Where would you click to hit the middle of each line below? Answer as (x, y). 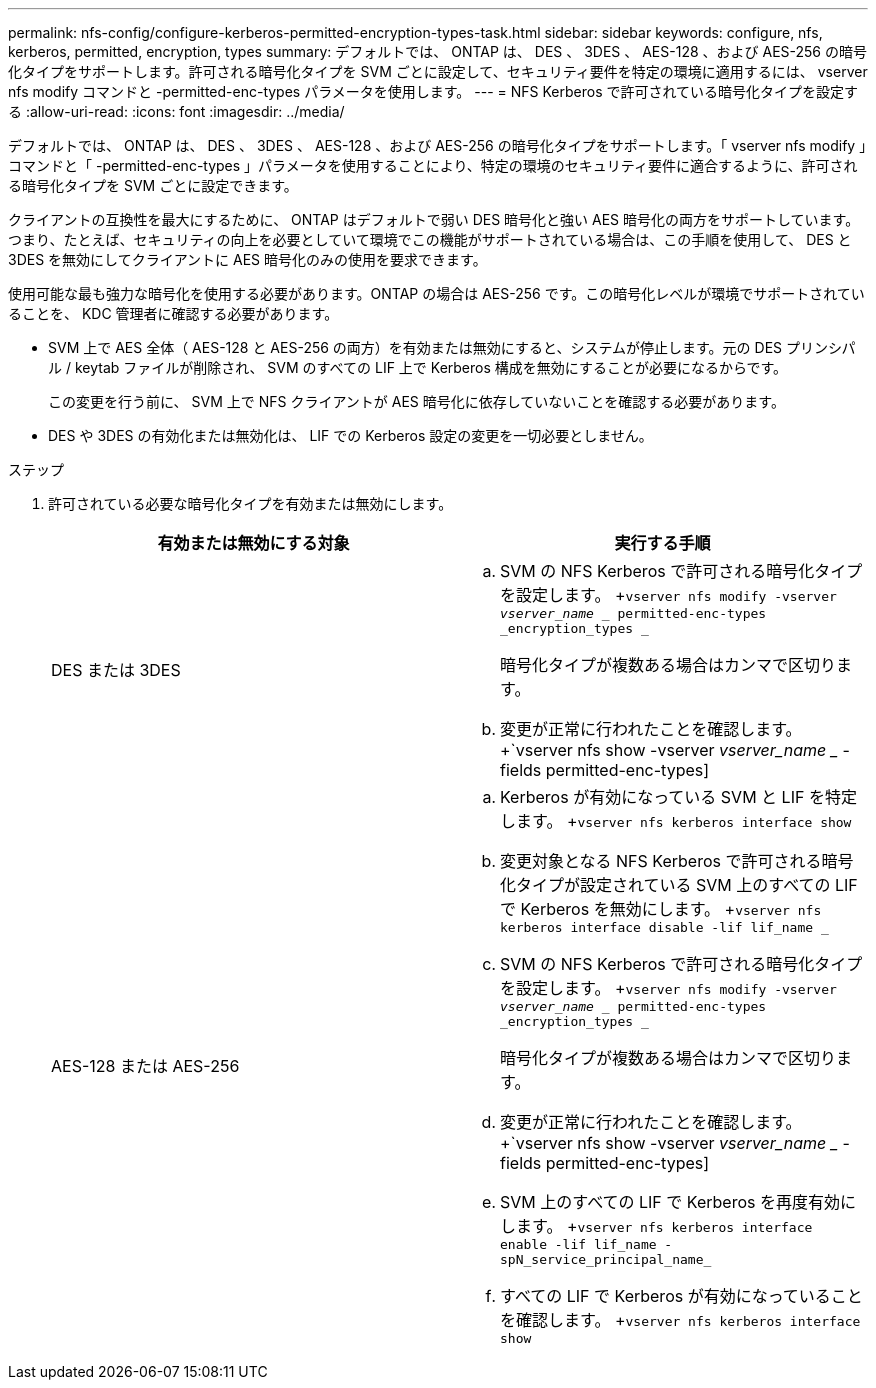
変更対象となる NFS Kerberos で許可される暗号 (677, 861)
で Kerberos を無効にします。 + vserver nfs (661, 909)
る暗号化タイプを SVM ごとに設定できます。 (153, 185)
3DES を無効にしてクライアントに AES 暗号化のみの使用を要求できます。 (247, 259)
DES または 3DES (116, 670)
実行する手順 (662, 543)
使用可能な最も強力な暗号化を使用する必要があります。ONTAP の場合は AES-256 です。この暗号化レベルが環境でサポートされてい (436, 293)
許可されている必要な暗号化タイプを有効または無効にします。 (250, 503)
